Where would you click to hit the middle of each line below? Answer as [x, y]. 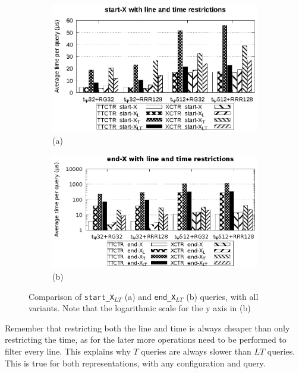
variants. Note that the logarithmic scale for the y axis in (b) [140, 308]
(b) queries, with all [222, 296]
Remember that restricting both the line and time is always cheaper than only [147, 328]
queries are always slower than [196, 351]
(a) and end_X [150, 296]
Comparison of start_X [71, 296]
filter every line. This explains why [68, 351]
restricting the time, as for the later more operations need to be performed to [146, 339]
